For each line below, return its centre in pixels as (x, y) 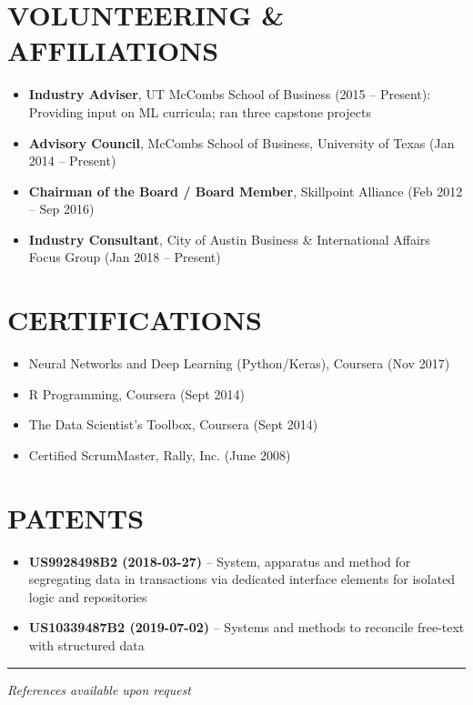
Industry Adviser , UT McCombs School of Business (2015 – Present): (230, 94)
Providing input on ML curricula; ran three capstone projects (200, 111)
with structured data (86, 645)
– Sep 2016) (61, 209)
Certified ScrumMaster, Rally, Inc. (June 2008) (160, 454)
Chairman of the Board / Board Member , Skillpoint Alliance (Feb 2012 (246, 191)
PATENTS (76, 517)
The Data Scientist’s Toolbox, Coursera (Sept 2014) (173, 424)
